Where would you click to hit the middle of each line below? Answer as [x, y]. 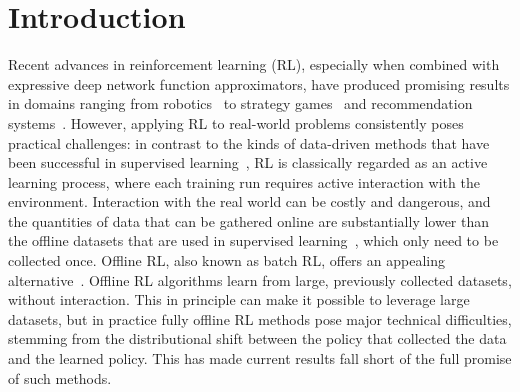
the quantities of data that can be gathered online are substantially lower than [249, 220]
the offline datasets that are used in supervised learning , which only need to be [253, 240]
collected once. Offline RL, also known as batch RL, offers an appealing [226, 260]
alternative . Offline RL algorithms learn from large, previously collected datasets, [260, 279]
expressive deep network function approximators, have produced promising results [259, 83]
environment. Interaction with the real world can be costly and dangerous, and [249, 201]
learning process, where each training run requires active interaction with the [244, 181]
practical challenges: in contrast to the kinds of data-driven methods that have [249, 142]
